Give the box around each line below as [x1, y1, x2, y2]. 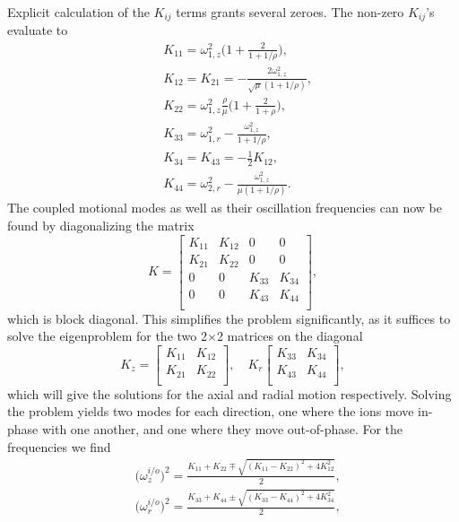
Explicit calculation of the [7, 3, 150, 21]
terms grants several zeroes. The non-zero [176, 3, 404, 21]
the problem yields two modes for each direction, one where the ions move [7, 402, 414, 421]
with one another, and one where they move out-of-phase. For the [41, 419, 403, 438]
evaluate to [7, 21, 68, 39]
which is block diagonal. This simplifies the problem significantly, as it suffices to [7, 309, 451, 327]
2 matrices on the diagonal [216, 326, 363, 345]
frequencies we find [7, 437, 111, 456]
